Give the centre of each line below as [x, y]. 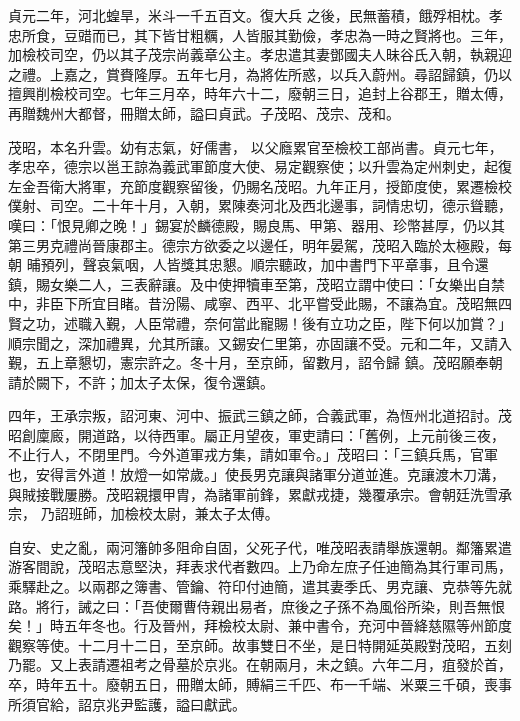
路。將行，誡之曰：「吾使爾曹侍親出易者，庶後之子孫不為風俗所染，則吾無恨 [256, 605]
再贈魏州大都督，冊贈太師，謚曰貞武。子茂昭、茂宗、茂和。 [204, 112]
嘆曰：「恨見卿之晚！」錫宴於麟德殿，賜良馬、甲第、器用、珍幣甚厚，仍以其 [256, 224]
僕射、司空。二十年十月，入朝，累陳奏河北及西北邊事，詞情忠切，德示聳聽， [260, 205]
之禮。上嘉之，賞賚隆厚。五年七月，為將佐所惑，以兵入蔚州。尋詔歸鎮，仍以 [260, 73]
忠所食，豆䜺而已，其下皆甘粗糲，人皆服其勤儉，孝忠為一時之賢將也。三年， [260, 34]
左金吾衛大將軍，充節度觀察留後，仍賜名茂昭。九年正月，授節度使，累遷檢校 [260, 185]
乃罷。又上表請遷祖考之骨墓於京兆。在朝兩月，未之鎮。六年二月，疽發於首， [260, 664]
